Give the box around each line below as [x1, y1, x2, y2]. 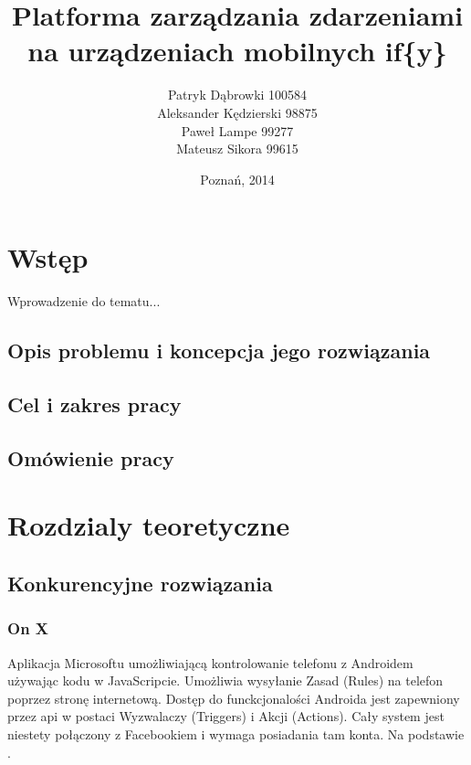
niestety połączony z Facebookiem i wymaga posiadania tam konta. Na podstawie [7, 724, 465, 743]
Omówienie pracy [7, 443, 174, 472]
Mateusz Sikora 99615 [176, 139, 298, 158]
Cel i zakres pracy [7, 389, 182, 418]
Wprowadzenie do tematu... [7, 292, 161, 311]
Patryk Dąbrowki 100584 [167, 85, 308, 104]
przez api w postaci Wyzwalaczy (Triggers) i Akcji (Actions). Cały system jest [7, 707, 445, 726]
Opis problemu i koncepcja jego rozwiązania [7, 336, 431, 365]
